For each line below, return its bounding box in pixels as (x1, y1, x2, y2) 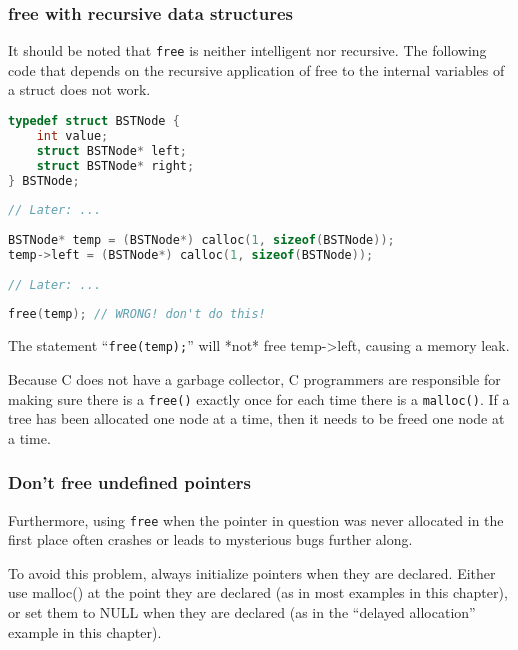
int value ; (36, 128, 109, 143)
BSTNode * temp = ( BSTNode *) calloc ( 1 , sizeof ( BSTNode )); (8, 233, 395, 248)
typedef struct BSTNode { (8, 114, 180, 129)
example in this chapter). (8, 621, 162, 642)
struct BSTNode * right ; (36, 158, 195, 173)
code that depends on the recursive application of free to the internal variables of (8, 59, 505, 80)
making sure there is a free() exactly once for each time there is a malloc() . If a (8, 388, 510, 409)
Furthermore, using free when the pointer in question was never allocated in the (8, 509, 504, 530)
